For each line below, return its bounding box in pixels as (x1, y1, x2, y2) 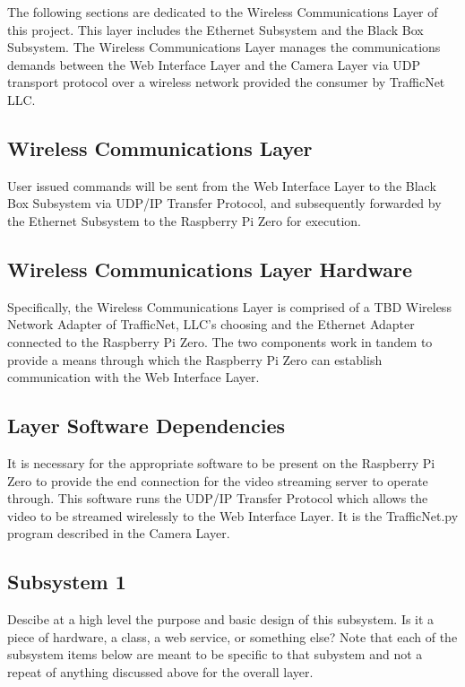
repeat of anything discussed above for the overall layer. (7, 662, 314, 681)
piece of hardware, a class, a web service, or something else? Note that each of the (7, 627, 458, 646)
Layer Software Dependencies (7, 412, 286, 439)
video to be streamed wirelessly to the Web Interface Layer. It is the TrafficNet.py (7, 506, 459, 525)
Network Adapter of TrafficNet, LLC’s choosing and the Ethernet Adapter (7, 315, 415, 334)
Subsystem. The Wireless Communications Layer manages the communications (7, 38, 441, 57)
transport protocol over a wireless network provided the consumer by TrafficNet (7, 73, 445, 91)
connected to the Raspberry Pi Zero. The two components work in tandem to (7, 332, 433, 351)
